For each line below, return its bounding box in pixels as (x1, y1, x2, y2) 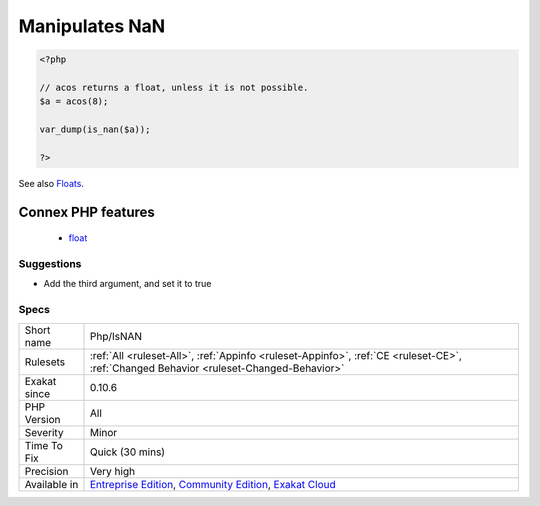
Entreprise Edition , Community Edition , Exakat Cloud (89, 477, 337, 491)
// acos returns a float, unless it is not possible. (39, 81, 309, 93)
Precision (24, 464, 69, 478)
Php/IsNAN (89, 329, 143, 343)
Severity (24, 425, 64, 439)
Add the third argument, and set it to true (43, 278, 212, 290)
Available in (24, 477, 79, 491)
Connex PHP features (18, 203, 155, 220)
